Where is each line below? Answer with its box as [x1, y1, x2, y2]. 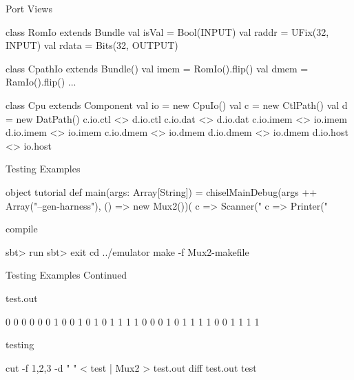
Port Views [6, 1, 52, 15]
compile [6, 221, 38, 236]
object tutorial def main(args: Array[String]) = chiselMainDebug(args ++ [6, 184, 317, 199]
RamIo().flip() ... [6, 74, 76, 89]
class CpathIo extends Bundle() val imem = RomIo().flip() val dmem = [6, 61, 309, 75]
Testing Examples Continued [6, 268, 127, 282]
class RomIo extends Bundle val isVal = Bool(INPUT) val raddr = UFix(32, [6, 24, 329, 39]
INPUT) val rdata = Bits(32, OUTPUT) [6, 38, 178, 52]
